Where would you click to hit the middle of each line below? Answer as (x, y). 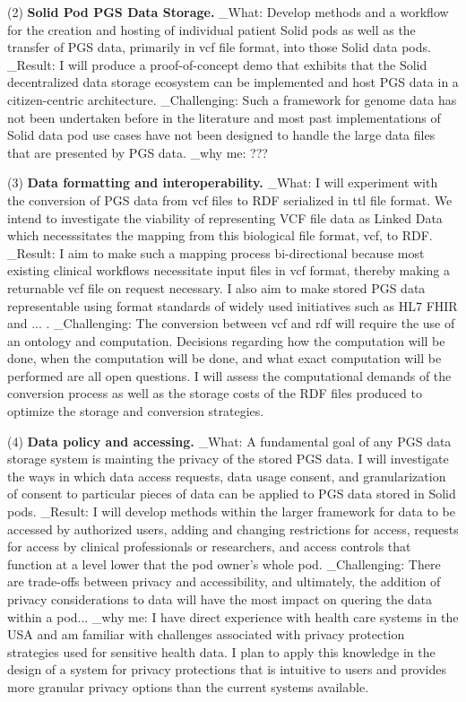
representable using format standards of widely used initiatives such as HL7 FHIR (233, 305)
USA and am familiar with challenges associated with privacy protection (206, 634)
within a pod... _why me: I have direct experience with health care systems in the (233, 616)
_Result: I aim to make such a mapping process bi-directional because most (216, 252)
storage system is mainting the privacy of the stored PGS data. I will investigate (228, 459)
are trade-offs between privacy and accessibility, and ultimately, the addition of (224, 581)
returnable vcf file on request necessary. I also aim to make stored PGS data (216, 287)
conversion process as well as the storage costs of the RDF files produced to (215, 393)
